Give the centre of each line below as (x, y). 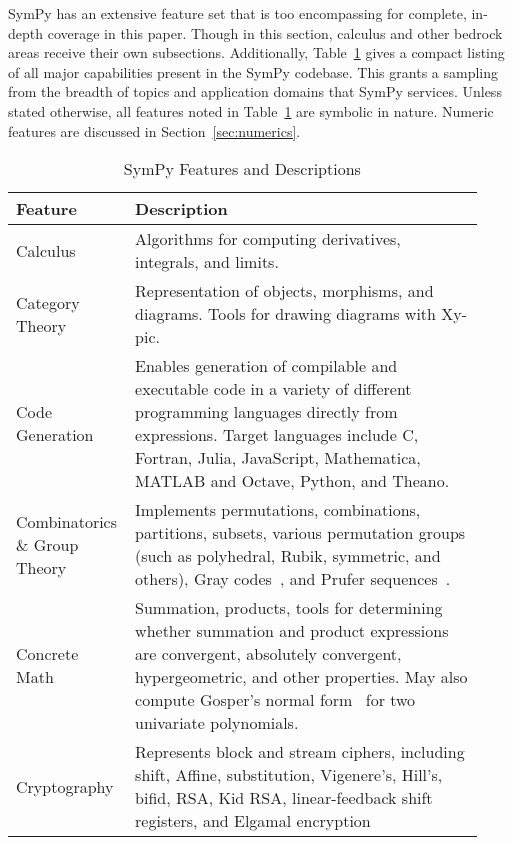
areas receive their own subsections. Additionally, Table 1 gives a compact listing (256, 52)
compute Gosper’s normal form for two (275, 700)
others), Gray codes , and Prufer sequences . (293, 579)
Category (48, 302)
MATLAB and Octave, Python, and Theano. (292, 481)
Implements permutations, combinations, (278, 510)
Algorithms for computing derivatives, (268, 239)
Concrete (47, 654)
